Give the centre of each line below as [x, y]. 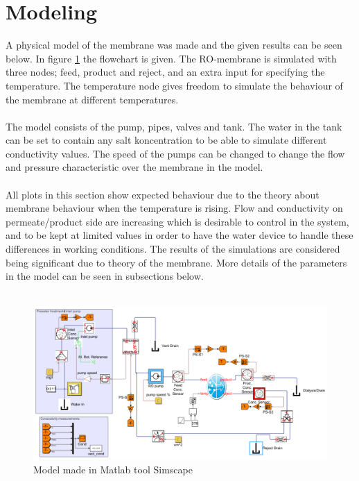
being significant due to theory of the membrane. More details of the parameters [176, 262]
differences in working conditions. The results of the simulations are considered [173, 249]
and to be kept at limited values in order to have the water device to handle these [179, 235]
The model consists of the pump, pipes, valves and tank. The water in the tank [174, 126]
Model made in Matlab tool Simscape [113, 470]
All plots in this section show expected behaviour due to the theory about [163, 194]
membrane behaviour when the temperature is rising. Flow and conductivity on [174, 208]
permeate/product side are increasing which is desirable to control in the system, [177, 221]
